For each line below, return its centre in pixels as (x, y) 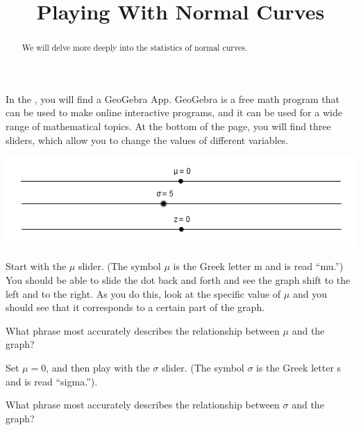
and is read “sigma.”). (52, 381)
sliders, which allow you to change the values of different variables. (147, 140)
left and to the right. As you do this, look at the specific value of (143, 293)
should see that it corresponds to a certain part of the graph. (135, 307)
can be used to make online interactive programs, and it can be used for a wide (174, 112)
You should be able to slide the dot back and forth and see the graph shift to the (178, 280)
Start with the (36, 266)
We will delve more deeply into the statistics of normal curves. (135, 48)
